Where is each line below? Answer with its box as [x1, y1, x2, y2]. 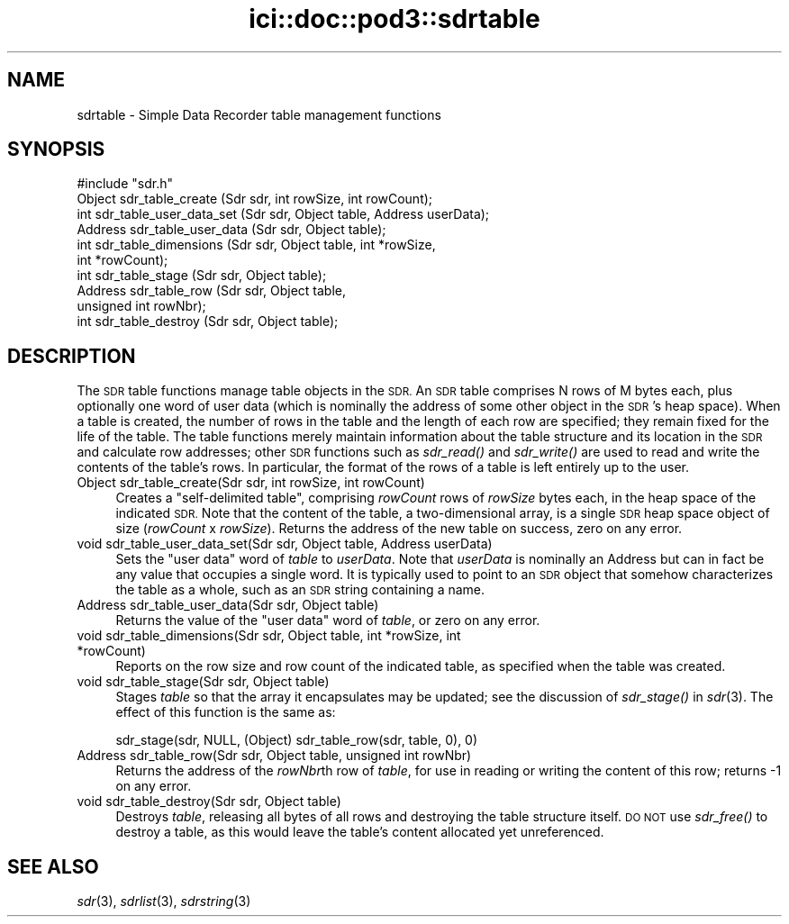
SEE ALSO [7, 855, 99, 878]
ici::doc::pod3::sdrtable [249, 4, 540, 34]
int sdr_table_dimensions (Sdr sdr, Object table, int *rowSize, [77, 237, 436, 253]
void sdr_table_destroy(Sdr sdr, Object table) [77, 793, 341, 810]
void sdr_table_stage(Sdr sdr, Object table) [77, 674, 330, 690]
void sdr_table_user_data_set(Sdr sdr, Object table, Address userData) [77, 536, 493, 552]
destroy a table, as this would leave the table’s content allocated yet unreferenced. [115, 824, 604, 840]
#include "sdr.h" [77, 176, 173, 192]
